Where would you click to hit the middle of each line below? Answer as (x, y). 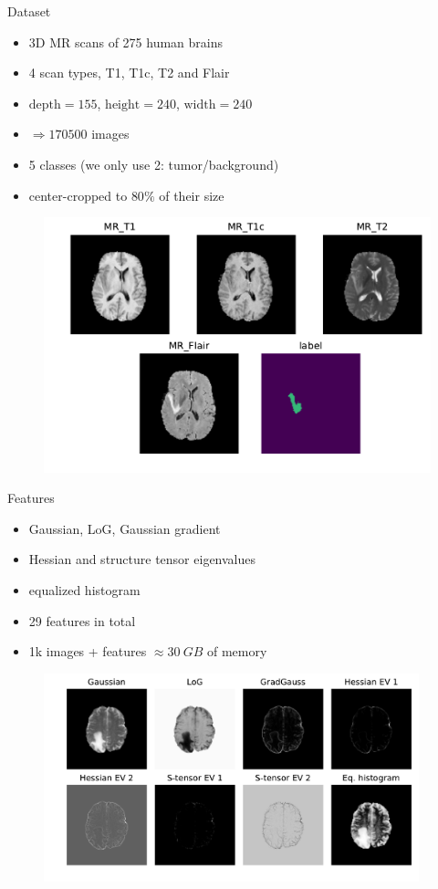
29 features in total (82, 620)
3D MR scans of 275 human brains (126, 42)
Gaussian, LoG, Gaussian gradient (125, 528)
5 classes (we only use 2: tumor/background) (154, 164)
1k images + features (88, 651)
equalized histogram (84, 589)
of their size (192, 195)
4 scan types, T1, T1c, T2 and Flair (129, 73)
